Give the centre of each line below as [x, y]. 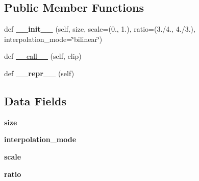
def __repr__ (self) [39, 73]
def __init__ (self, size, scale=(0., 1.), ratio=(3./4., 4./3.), [100, 29]
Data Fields [35, 100]
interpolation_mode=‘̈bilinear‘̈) [53, 39]
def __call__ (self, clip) [43, 56]
